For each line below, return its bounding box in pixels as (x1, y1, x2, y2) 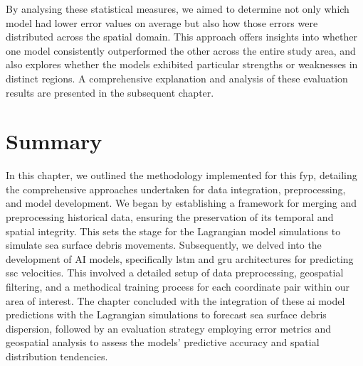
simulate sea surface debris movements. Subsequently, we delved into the (6, 237, 322, 252)
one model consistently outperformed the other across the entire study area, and (6, 43, 356, 58)
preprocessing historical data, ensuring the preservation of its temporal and (6, 210, 334, 225)
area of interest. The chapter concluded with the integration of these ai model (6, 293, 345, 308)
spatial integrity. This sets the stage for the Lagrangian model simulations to (6, 223, 341, 238)
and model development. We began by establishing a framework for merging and (6, 195, 357, 210)
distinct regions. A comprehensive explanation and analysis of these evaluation (6, 70, 348, 85)
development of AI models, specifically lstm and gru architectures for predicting (6, 251, 354, 266)
